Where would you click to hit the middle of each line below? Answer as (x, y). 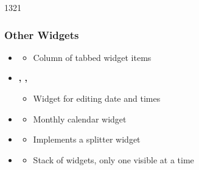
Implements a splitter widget (87, 139)
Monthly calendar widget (80, 119)
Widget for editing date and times (97, 98)
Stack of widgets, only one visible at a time (113, 159)
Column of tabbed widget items (92, 57)
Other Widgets (42, 34)
